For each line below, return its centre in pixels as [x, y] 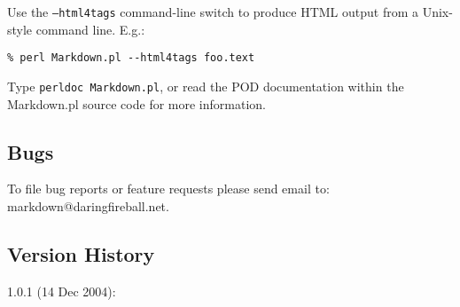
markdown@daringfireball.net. [88, 205]
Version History [81, 253]
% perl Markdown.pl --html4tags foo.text [131, 58]
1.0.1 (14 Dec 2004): [62, 291]
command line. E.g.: [90, 29]
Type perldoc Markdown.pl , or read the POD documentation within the [206, 86]
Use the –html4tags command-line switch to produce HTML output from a [213, 12]
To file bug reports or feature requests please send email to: [168, 189]
